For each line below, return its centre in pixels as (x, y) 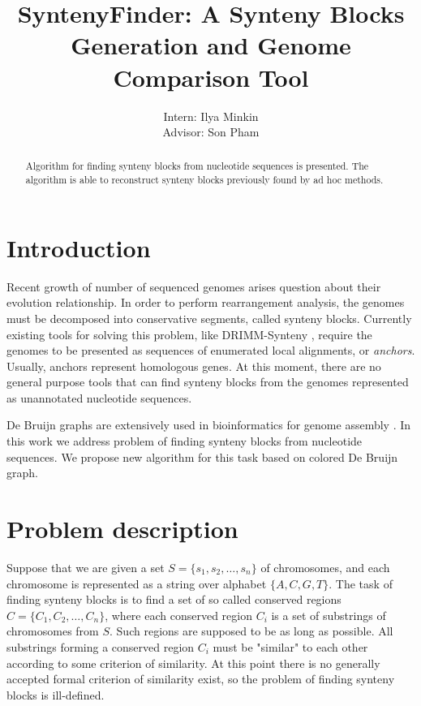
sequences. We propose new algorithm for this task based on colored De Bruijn (202, 456)
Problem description (122, 529)
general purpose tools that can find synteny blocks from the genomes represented (208, 382)
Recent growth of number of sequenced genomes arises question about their (194, 286)
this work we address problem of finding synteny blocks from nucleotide (185, 441)
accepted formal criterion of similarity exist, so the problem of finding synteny (201, 679)
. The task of (361, 583)
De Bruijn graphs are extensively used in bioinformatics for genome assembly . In (209, 425)
